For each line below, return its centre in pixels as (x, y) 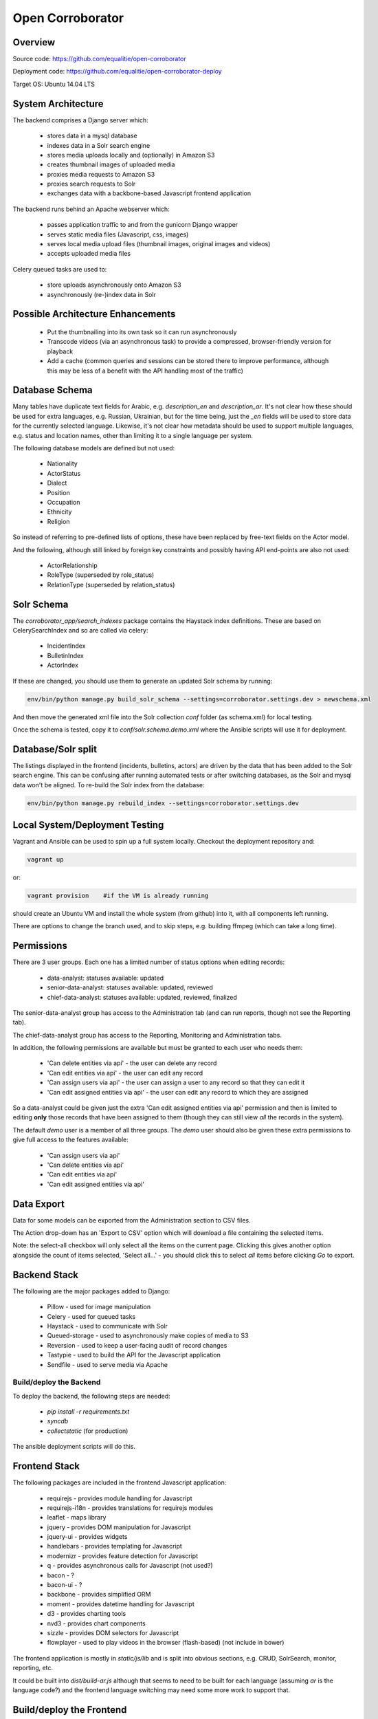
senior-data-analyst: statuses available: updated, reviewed (130, 987)
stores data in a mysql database (92, 136)
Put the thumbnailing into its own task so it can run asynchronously (142, 332)
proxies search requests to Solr (91, 184)
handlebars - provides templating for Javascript (114, 1546)
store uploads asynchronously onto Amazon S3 (114, 285)
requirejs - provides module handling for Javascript (120, 1498)
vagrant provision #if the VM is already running (118, 896)
